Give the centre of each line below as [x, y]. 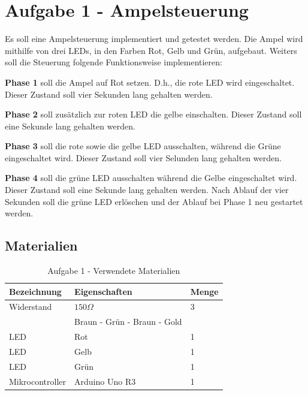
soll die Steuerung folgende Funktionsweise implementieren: [114, 62]
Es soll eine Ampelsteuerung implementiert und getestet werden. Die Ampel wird [154, 39]
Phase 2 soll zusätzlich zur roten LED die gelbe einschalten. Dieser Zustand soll [153, 114]
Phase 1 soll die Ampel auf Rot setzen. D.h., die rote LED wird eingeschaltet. [150, 82]
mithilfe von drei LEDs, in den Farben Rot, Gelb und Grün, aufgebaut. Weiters [151, 50]
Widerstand [31, 307]
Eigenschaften [103, 291]
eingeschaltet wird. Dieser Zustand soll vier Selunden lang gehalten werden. [143, 157]
